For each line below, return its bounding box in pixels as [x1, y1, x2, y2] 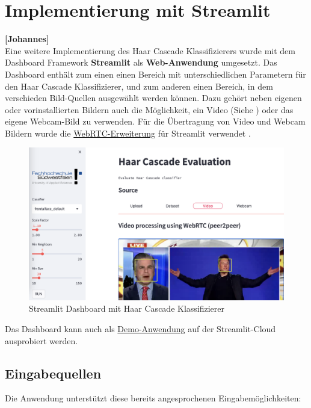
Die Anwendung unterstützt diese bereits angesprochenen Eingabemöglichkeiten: [5, 392, 301, 404]
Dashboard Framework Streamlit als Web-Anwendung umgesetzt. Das [5, 56, 277, 69]
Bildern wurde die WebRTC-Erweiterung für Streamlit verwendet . [5, 126, 251, 139]
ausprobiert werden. [5, 334, 78, 347]
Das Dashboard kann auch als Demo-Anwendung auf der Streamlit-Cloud [5, 323, 276, 335]
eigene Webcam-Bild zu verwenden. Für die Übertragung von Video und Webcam [5, 115, 306, 128]
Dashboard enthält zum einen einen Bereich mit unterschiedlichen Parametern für [5, 67, 306, 80]
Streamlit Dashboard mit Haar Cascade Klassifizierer [29, 302, 225, 315]
